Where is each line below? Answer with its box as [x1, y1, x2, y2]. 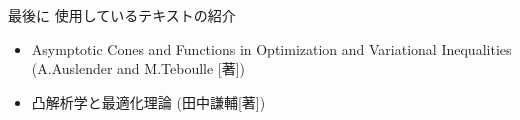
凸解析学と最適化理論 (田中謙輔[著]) [31, 91, 266, 112]
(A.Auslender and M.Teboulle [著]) [31, 58, 246, 79]
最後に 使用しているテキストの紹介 [8, 5, 236, 25]
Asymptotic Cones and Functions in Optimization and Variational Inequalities [31, 38, 512, 59]
